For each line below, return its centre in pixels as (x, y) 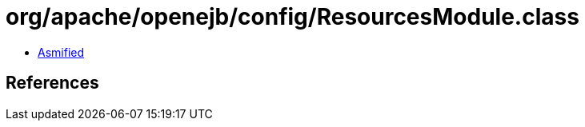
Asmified (61, 52)
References (52, 83)
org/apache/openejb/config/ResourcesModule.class (292, 17)
